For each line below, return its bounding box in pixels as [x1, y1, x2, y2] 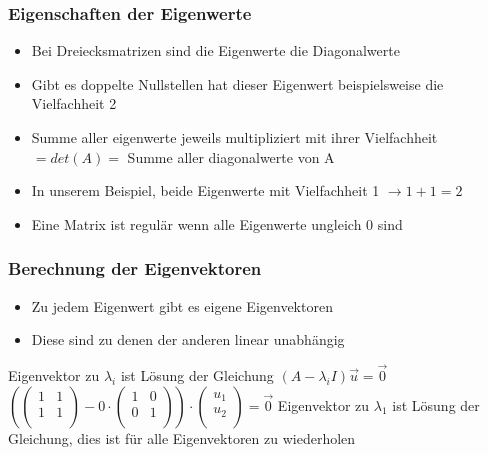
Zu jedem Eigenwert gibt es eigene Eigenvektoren [31, 295, 333, 316]
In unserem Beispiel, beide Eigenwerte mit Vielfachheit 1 [31, 180, 380, 201]
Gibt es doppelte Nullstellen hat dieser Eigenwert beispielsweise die [31, 73, 444, 94]
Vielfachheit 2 [31, 93, 117, 114]
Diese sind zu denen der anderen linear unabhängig [31, 329, 345, 350]
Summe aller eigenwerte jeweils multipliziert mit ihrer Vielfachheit [31, 127, 438, 147]
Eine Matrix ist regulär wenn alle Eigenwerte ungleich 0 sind [31, 213, 403, 234]
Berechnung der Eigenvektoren [8, 256, 262, 281]
